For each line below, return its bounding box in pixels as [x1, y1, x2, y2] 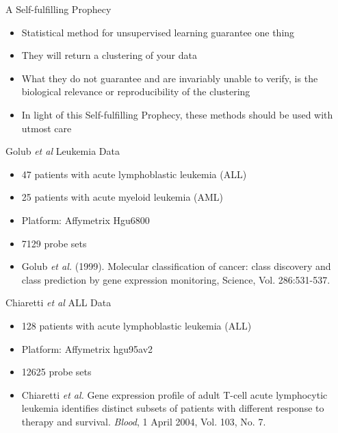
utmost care [21, 121, 72, 135]
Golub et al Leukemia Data [5, 144, 120, 158]
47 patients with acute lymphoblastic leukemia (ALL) [21, 166, 247, 181]
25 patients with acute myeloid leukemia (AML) [21, 190, 224, 204]
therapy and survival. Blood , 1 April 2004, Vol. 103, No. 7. [21, 414, 266, 428]
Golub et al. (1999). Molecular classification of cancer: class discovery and [21, 259, 331, 273]
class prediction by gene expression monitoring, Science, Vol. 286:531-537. [21, 272, 330, 286]
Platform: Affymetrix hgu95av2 [21, 341, 153, 356]
